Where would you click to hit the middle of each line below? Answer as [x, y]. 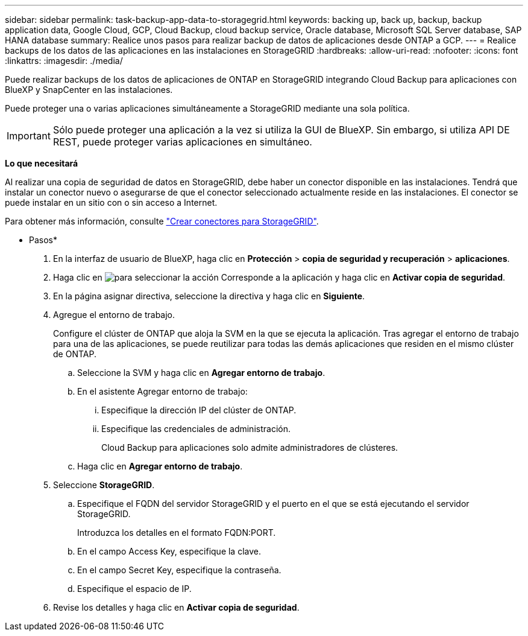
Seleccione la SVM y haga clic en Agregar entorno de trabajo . [201, 373]
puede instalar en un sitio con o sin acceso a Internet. [111, 202]
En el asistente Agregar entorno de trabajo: [162, 391]
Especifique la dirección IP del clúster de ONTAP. [199, 410]
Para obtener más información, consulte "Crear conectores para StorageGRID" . [162, 221]
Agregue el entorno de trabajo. [114, 315]
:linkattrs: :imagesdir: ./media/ [64, 61]
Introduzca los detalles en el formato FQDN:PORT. [177, 533]
